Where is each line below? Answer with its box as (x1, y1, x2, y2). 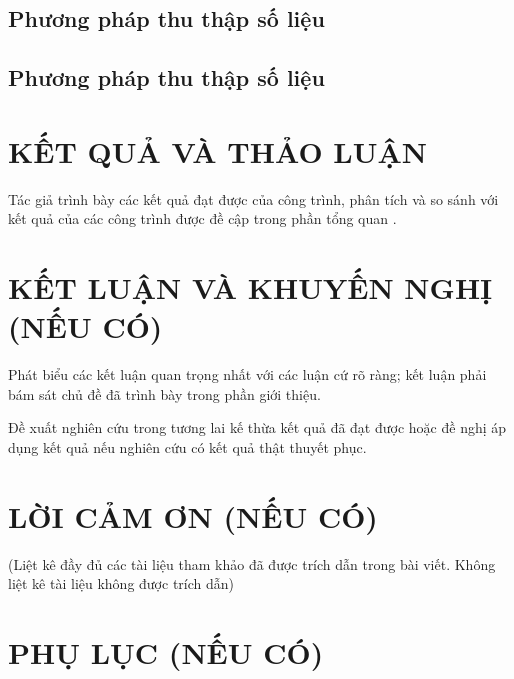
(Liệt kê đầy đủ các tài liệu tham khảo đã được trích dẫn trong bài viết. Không (8, 553, 496, 574)
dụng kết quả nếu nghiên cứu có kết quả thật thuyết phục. (8, 436, 367, 457)
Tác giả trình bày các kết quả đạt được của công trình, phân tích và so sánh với (8, 188, 499, 209)
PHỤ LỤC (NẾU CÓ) (8, 632, 324, 673)
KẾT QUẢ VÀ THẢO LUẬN (8, 130, 427, 171)
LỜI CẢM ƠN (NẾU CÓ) (8, 495, 378, 536)
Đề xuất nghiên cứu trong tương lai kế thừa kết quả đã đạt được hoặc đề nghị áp (8, 417, 507, 438)
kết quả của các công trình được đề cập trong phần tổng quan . (8, 208, 397, 229)
